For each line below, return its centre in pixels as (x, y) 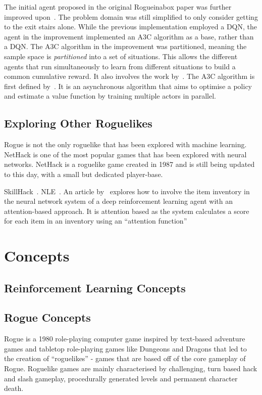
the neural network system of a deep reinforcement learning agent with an (118, 201)
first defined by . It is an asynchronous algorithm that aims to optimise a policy (128, 86)
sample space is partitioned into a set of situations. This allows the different (121, 56)
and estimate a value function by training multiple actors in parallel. (110, 96)
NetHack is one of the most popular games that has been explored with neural (125, 154)
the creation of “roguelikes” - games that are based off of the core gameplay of (125, 358)
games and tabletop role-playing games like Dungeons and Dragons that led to (125, 348)
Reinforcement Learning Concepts (95, 288)
